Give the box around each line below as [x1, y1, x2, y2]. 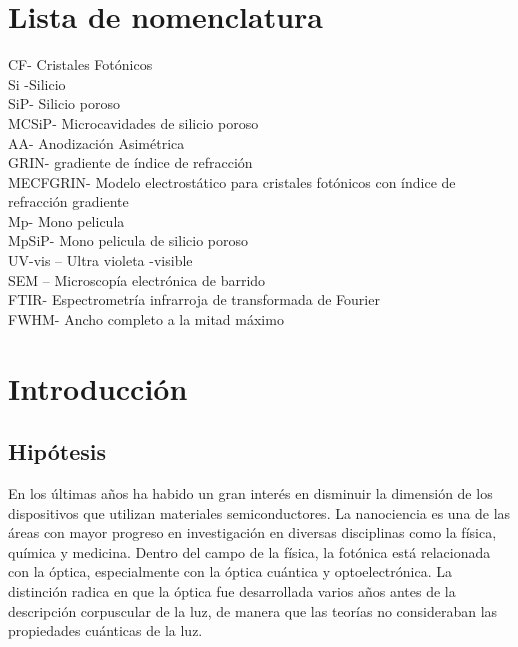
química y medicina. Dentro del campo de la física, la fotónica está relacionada [8, 541, 491, 562]
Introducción [8, 367, 188, 408]
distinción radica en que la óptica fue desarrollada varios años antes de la [8, 580, 456, 601]
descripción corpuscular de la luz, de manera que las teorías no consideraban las [8, 600, 498, 621]
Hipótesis [8, 436, 106, 467]
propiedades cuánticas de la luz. [8, 620, 203, 641]
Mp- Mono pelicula [8, 210, 125, 231]
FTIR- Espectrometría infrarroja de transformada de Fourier [8, 289, 380, 310]
